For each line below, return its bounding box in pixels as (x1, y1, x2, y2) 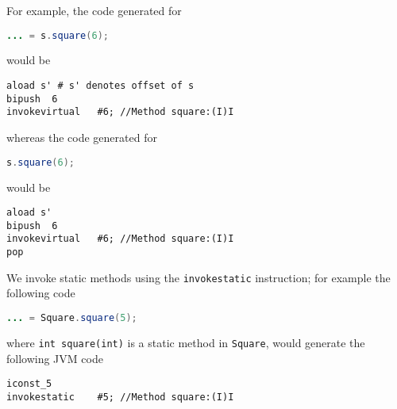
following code (6, 285, 75, 301)
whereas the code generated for (6, 129, 157, 146)
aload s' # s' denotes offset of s (6, 80, 195, 92)
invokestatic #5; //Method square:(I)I (6, 391, 234, 403)
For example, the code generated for (6, 2, 182, 18)
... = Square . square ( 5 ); (6, 312, 137, 323)
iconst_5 (6, 378, 52, 390)
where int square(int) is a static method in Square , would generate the (6, 334, 365, 350)
